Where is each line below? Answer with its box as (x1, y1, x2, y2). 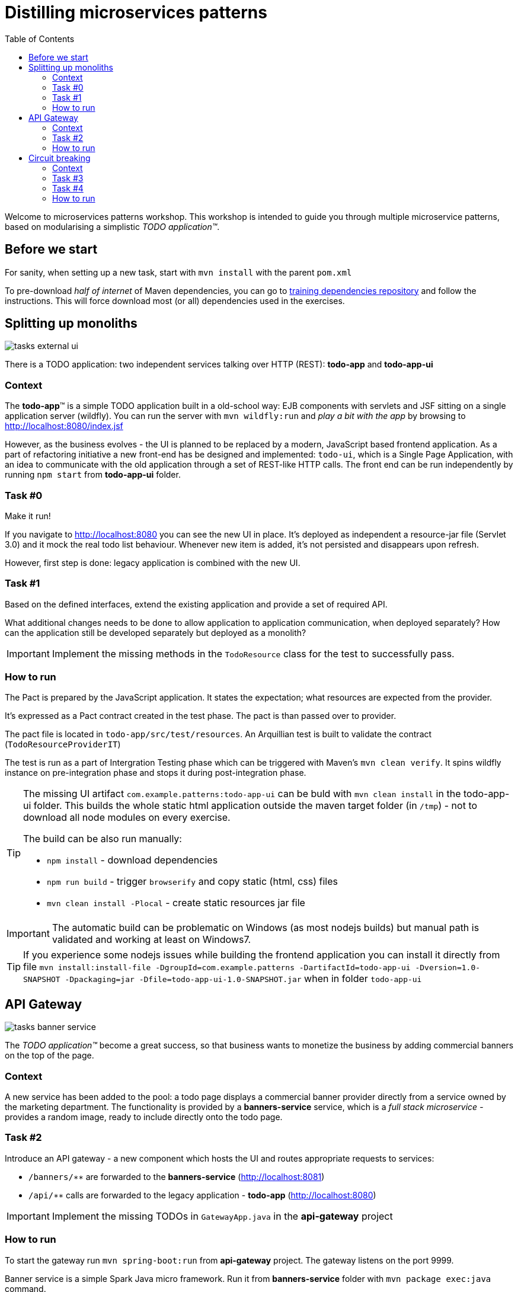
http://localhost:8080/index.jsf (5, 421, 123, 431)
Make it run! (5, 510, 51, 521)
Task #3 (52, 172, 84, 183)
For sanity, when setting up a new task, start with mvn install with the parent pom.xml (5, 267, 352, 277)
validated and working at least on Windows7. (52, 933, 251, 946)
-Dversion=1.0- (415, 963, 481, 973)
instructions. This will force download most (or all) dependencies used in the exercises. (5, 295, 345, 306)
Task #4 (52, 183, 84, 193)
